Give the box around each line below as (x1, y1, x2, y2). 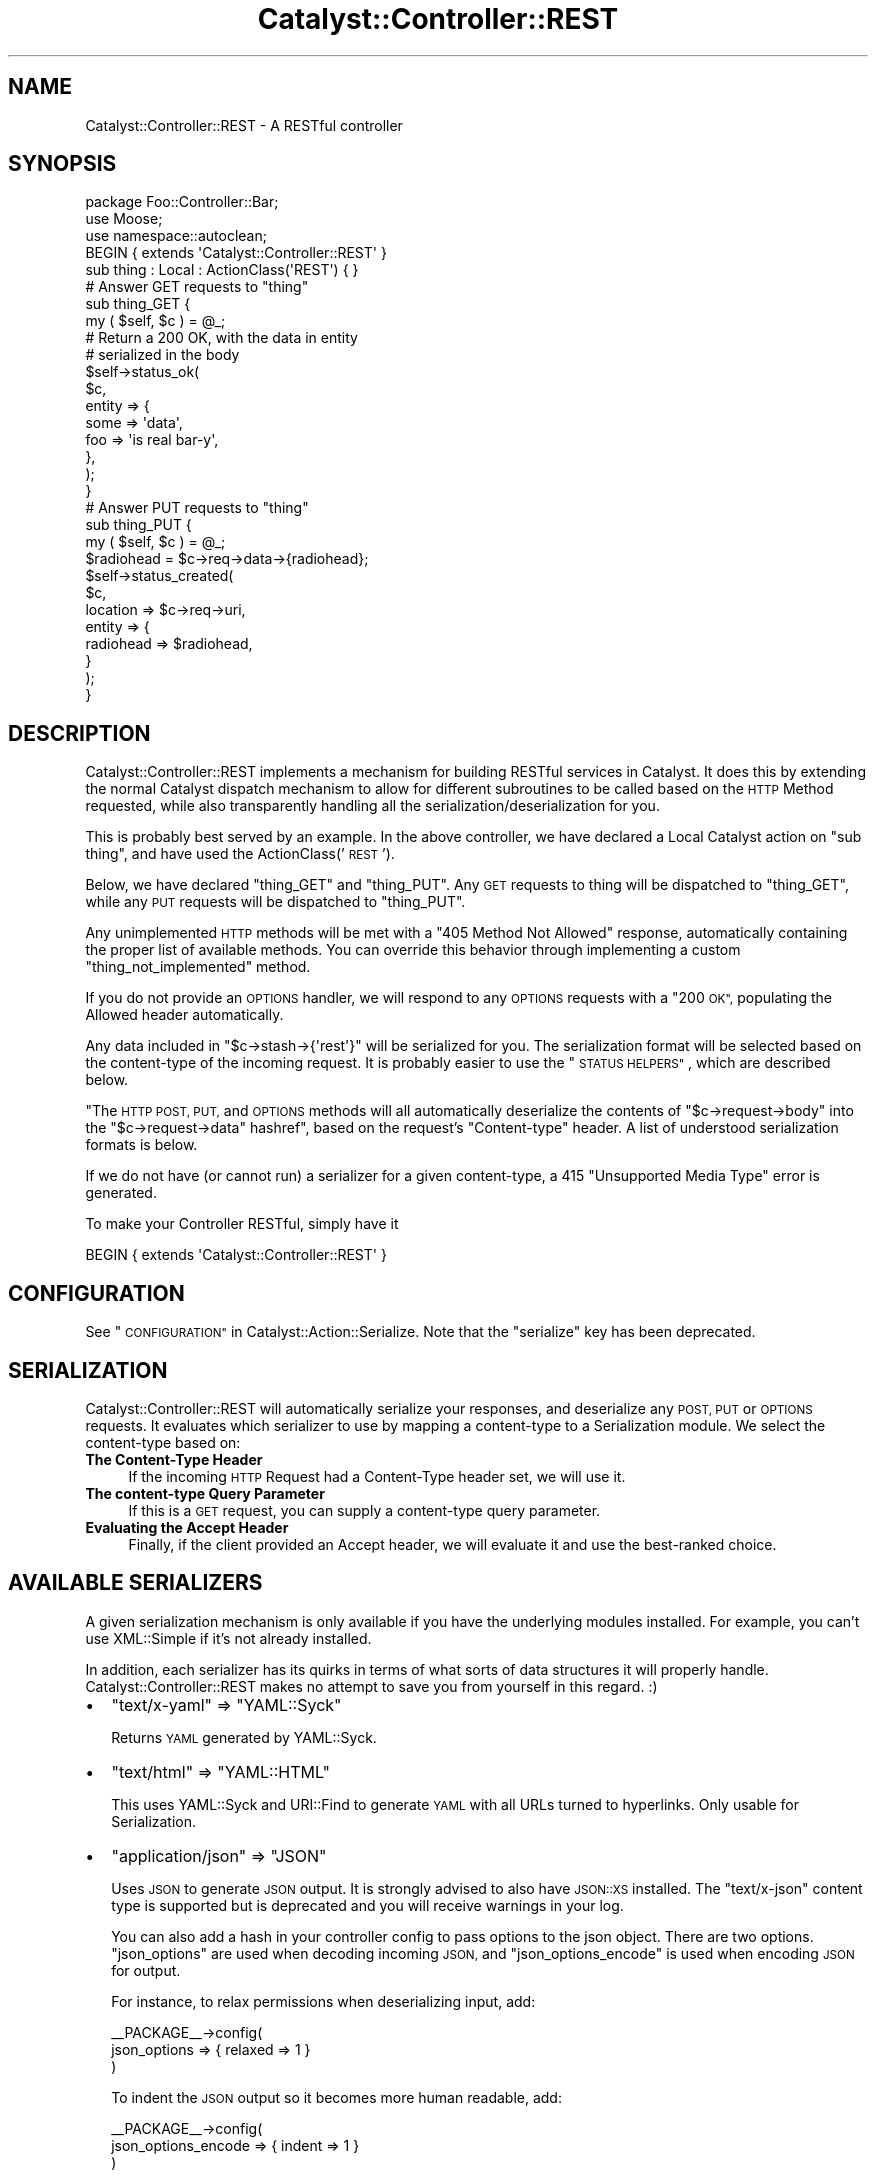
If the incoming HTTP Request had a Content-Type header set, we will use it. (128, 1467, 626, 1485)
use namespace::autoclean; (85, 227, 267, 245)
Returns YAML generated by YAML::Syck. (111, 1728, 377, 1746)
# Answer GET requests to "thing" (85, 278, 309, 296)
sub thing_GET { (85, 295, 191, 313)
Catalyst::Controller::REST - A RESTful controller (85, 116, 403, 134)
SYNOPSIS (8, 151, 117, 177)
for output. (111, 1961, 181, 1979)
